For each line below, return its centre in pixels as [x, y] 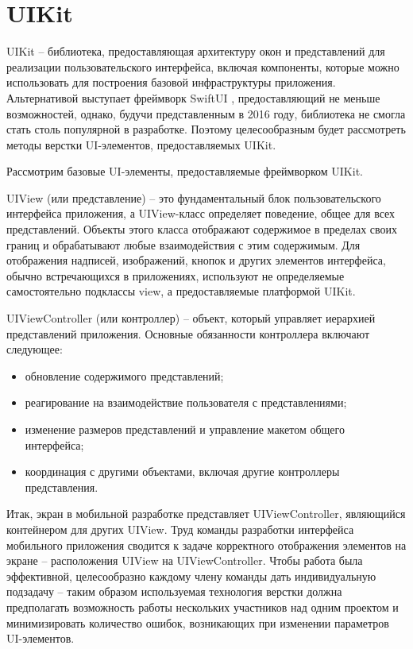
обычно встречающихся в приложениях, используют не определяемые [176, 275]
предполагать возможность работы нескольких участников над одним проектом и [203, 607]
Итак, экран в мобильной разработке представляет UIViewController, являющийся [206, 514]
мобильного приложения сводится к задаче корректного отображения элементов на [206, 545]
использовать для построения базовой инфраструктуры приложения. [171, 82]
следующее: [35, 349]
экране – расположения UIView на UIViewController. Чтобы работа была [185, 560]
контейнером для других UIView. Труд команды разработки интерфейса [180, 529]
